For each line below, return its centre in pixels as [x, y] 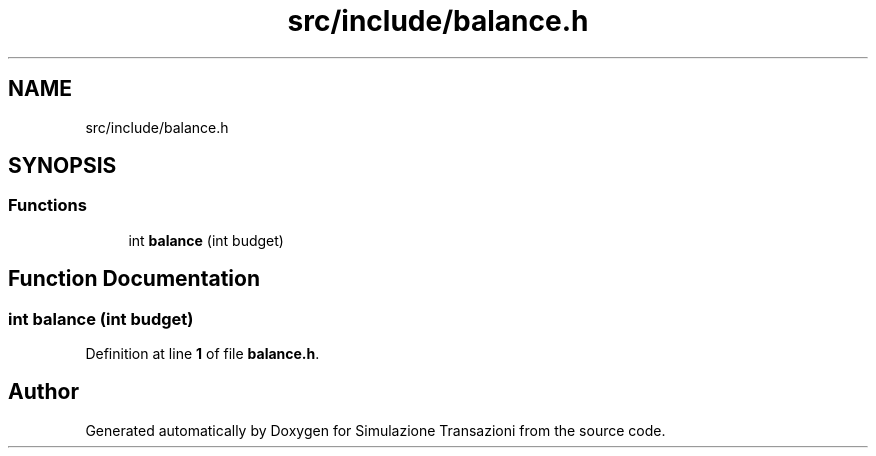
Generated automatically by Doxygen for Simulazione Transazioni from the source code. [375, 430]
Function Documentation [134, 279]
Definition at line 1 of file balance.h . [202, 354]
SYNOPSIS [62, 166]
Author [43, 392]
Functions [47, 205]
